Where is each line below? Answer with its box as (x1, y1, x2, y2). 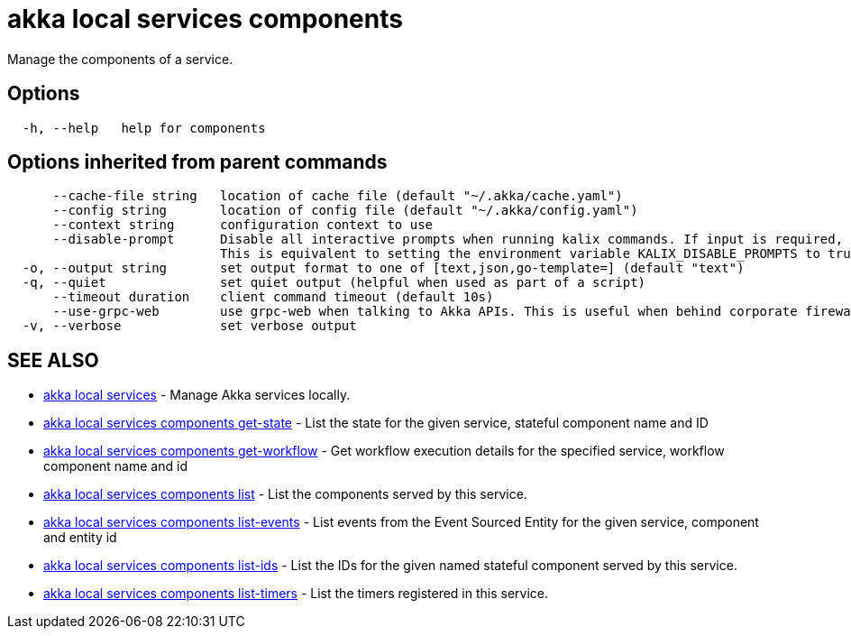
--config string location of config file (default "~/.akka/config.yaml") (52, 203, 638, 218)
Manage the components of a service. (7, 51, 233, 67)
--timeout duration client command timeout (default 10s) (52, 290, 494, 305)
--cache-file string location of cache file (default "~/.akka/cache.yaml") (52, 189, 623, 204)
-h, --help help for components (22, 120, 266, 135)
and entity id (43, 530, 117, 546)
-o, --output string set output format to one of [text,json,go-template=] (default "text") (22, 261, 745, 276)
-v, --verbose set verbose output (22, 318, 357, 334)
